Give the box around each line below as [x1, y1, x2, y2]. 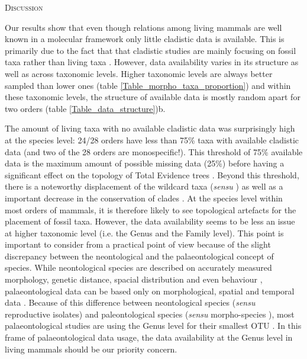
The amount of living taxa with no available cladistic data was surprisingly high [5, 122, 295, 134]
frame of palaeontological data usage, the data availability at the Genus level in [5, 331, 293, 344]
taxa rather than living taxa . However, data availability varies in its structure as [5, 56, 299, 68]
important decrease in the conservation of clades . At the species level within [5, 191, 283, 204]
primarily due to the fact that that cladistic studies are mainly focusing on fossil [5, 44, 296, 56]
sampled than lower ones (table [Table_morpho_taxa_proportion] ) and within [5, 79, 291, 91]
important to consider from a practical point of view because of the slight [5, 238, 271, 251]
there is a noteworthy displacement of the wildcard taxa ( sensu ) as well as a [5, 180, 283, 193]
